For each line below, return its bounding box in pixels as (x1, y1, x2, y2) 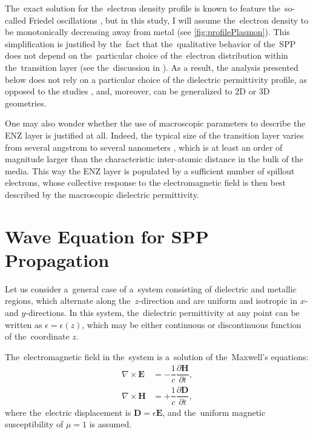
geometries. (5, 96, 47, 109)
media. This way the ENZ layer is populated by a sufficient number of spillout (5, 164, 295, 177)
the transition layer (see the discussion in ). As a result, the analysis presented (5, 61, 298, 73)
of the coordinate (5, 330, 70, 343)
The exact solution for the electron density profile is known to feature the (5, 2, 280, 14)
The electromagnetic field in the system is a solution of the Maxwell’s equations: (5, 350, 309, 363)
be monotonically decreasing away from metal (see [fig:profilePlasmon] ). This (5, 25, 290, 38)
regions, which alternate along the (5, 294, 131, 307)
